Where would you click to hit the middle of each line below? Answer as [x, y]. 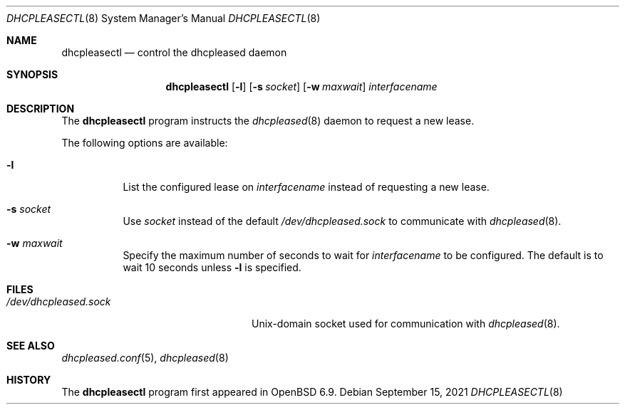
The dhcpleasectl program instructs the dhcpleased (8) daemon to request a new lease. [268, 121]
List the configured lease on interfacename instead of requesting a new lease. [306, 187]
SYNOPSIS [32, 74]
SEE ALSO [31, 346]
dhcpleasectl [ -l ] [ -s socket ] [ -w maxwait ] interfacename [301, 86]
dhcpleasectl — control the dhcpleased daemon [174, 52]
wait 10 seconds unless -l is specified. [212, 267]
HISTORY [29, 380]
